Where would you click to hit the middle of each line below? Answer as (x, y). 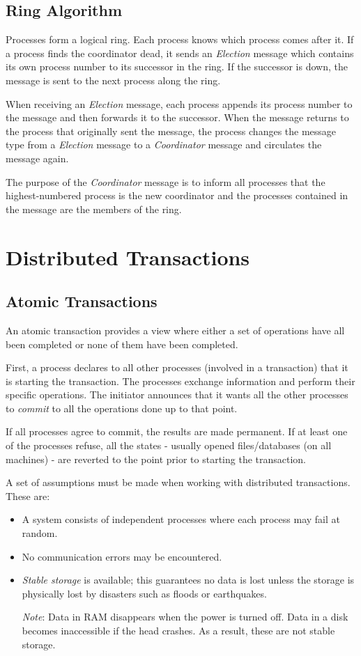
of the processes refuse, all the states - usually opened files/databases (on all (169, 445)
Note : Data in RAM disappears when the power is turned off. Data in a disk (185, 617)
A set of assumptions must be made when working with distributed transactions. (178, 482)
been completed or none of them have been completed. (122, 344)
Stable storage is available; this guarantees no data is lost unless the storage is (188, 580)
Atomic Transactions (82, 301)
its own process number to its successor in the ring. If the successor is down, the (177, 67)
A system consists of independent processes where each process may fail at (181, 519)
